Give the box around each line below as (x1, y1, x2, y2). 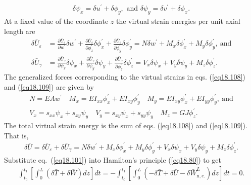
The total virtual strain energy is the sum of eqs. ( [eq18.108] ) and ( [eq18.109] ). (4, 120, 247, 131)
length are (4, 25, 35, 36)
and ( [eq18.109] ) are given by (4, 81, 94, 92)
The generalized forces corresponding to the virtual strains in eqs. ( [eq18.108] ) (4, 71, 245, 82)
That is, (4, 130, 29, 140)
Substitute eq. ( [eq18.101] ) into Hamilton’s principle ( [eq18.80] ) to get (4, 154, 222, 165)
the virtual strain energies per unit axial (116, 15, 240, 26)
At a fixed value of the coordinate (4, 15, 109, 26)
